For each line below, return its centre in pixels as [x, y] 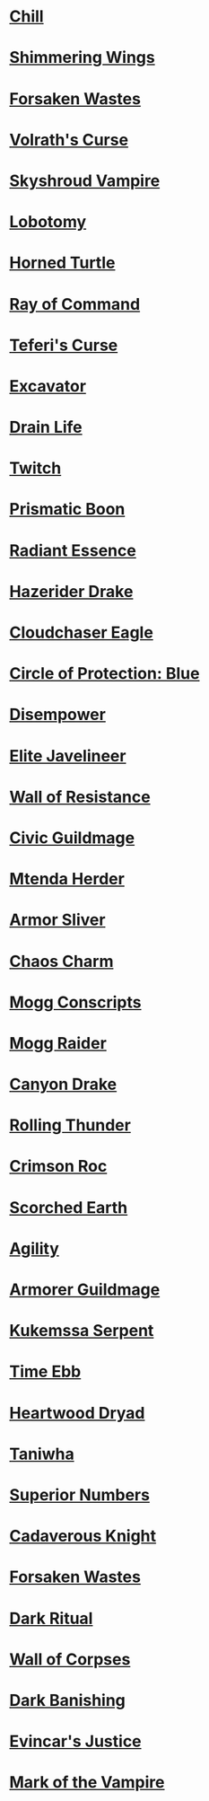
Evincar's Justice [75, 1741]
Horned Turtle [62, 263]
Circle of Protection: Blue [104, 674]
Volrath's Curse [69, 140]
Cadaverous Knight [83, 1536]
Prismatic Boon [67, 510]
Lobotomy [48, 222]
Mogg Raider [58, 1043]
